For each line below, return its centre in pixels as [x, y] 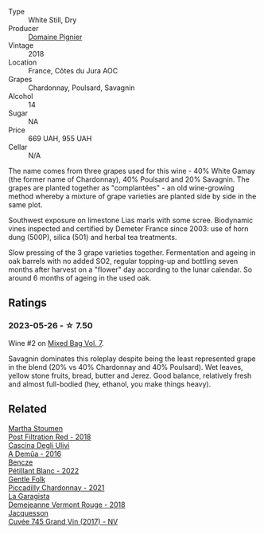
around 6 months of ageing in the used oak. [80, 278]
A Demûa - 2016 [35, 454]
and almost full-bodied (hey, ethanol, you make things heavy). [110, 384]
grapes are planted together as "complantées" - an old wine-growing [121, 188]
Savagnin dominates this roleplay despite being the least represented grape [132, 359]
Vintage [21, 45]
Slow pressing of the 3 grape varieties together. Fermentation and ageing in [132, 253]
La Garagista [29, 496]
